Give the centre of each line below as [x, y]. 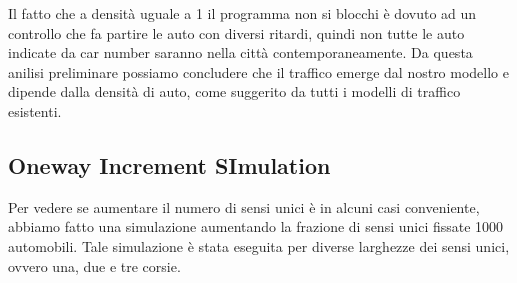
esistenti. [35, 110]
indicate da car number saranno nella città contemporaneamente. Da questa [240, 52]
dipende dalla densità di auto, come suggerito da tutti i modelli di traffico [234, 91]
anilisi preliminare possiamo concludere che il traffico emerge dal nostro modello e [259, 71]
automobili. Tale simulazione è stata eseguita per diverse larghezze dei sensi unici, [259, 245]
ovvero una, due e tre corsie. [94, 265]
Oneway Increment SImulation [169, 164]
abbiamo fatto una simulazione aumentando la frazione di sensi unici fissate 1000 [256, 226]
